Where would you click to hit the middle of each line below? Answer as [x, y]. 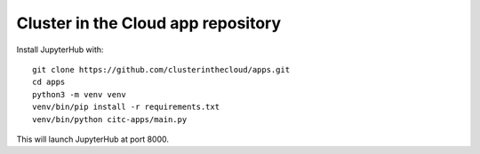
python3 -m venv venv [79, 94]
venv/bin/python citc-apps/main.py [110, 119]
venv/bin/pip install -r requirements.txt [126, 107]
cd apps [49, 82]
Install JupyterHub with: [60, 50]
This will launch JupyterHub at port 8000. [92, 139]
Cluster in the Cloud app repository [149, 23]
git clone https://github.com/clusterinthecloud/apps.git [161, 69]
